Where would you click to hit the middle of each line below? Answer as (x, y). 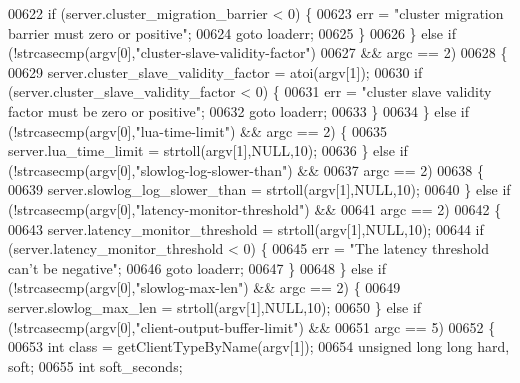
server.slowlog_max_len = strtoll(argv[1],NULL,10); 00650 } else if (215, 306)
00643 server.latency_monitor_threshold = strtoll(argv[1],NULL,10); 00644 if (246, 228)
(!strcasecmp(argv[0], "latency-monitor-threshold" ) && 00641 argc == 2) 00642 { (255, 208)
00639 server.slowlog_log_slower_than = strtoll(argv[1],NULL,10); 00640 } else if (259, 189)
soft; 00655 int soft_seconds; (95, 365)
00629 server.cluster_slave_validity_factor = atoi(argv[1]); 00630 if (215, 71)
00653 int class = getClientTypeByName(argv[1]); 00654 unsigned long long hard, (259, 346)
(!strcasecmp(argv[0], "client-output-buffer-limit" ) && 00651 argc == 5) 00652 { (252, 326)
